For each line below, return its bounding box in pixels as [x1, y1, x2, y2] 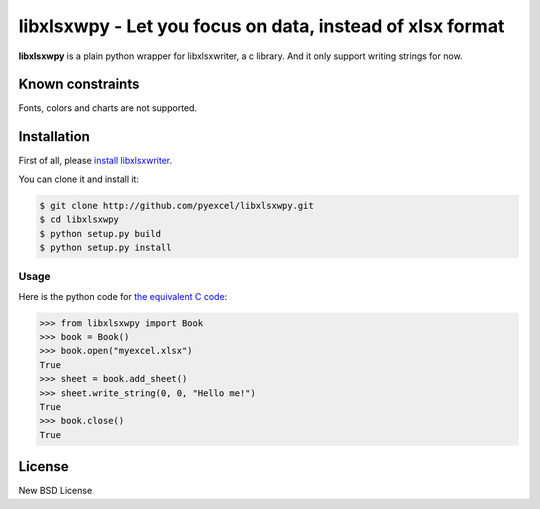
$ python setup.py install [39, 241, 172, 253]
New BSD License [18, 485, 93, 497]
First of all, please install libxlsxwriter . [18, 155, 173, 167]
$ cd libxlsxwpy [39, 214, 120, 225]
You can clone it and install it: [18, 173, 140, 185]
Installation [18, 128, 90, 145]
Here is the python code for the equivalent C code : [18, 290, 228, 302]
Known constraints [18, 76, 140, 93]
